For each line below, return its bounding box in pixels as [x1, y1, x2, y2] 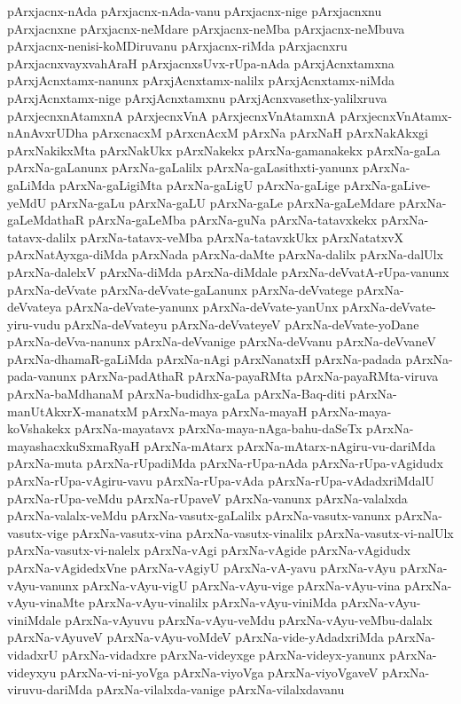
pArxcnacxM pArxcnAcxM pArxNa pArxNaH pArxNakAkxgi [91, 123, 428, 142]
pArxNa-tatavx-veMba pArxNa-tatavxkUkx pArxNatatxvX [80, 227, 404, 246]
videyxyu [7, 662, 57, 681]
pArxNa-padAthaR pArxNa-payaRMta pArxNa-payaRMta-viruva [80, 367, 439, 385]
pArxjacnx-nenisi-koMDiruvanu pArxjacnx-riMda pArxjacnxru [7, 36, 348, 55]
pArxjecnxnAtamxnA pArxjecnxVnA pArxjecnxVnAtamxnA [7, 106, 336, 124]
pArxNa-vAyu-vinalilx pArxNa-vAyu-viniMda [88, 593, 337, 612]
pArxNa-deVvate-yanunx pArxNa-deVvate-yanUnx [66, 297, 339, 316]
